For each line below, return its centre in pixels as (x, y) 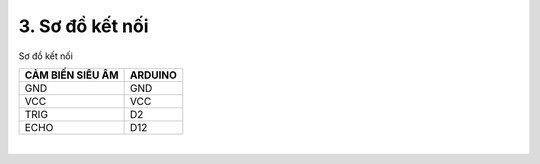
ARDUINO (153, 75)
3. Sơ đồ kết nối (83, 26)
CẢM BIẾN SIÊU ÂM (71, 75)
